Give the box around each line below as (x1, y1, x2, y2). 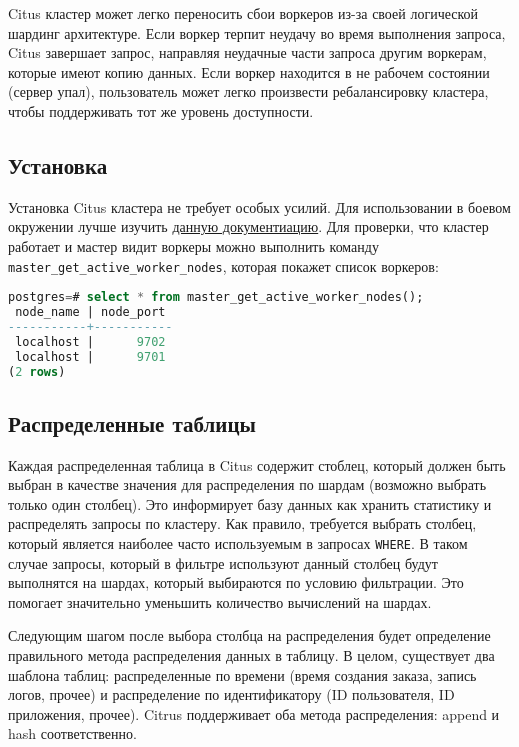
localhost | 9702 (15, 334, 166, 349)
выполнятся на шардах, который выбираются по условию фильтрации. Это (8, 572, 464, 593)
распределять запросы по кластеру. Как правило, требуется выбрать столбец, (8, 513, 477, 534)
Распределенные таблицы (8, 407, 256, 438)
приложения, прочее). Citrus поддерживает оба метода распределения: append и (8, 703, 500, 724)
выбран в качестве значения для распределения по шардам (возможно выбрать (8, 474, 487, 495)
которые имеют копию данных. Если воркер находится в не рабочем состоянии (8, 61, 490, 82)
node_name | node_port (15, 305, 166, 320)
